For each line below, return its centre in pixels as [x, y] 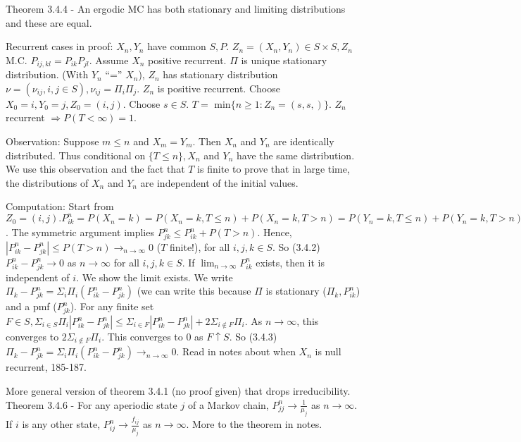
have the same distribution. [295, 155]
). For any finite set [112, 306]
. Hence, [275, 232]
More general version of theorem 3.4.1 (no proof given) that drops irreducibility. [178, 391]
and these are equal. [49, 22]
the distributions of [47, 182]
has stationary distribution [220, 74]
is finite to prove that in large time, [274, 169]
